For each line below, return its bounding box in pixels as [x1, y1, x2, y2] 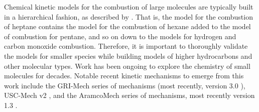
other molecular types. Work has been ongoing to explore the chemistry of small [4, 60, 250, 71]
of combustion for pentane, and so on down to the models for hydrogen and [4, 31, 236, 41]
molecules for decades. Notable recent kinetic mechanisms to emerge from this [4, 70, 244, 81]
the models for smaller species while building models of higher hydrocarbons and [4, 50, 252, 61]
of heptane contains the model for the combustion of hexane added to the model [4, 21, 251, 32]
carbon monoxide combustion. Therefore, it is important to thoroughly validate [4, 41, 248, 51]
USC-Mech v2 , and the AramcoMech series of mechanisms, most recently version [4, 90, 255, 100]
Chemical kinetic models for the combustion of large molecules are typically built [4, 2, 253, 12]
